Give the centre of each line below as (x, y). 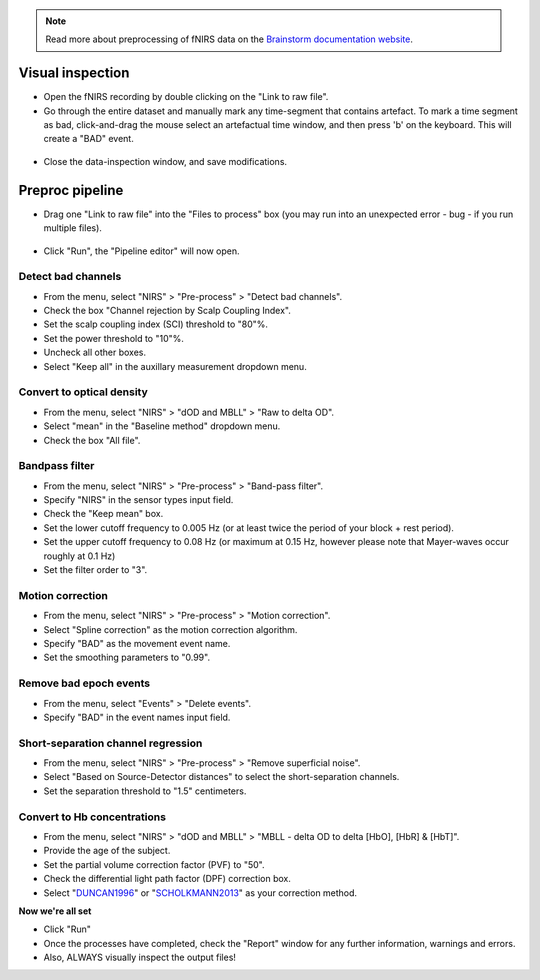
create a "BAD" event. (88, 139)
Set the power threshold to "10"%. (114, 338)
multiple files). (72, 228)
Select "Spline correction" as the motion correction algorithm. (170, 629)
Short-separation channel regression (110, 743)
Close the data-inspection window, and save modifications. (165, 161)
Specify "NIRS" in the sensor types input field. (138, 500)
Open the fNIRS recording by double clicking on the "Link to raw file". (186, 97)
